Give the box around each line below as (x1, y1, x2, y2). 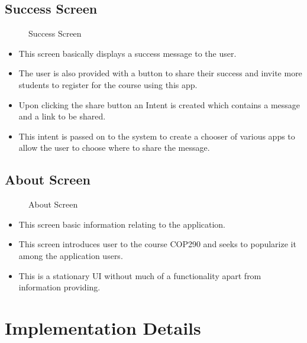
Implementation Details (5, 315, 201, 339)
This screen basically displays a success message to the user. (18, 47, 237, 59)
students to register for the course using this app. (18, 78, 198, 90)
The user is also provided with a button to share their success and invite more (18, 67, 302, 79)
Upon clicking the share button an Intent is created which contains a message (18, 98, 300, 111)
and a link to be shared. (18, 110, 106, 122)
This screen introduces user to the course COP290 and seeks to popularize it (18, 238, 296, 250)
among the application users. (18, 249, 123, 261)
